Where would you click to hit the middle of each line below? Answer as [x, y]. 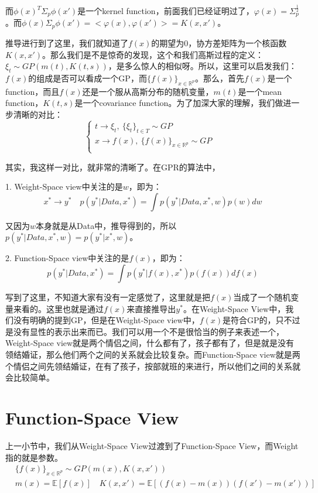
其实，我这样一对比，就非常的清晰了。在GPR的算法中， [113, 167]
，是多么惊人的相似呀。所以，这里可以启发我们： [202, 66]
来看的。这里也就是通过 [58, 308]
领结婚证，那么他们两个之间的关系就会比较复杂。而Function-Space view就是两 [153, 355]
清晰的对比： [38, 114]
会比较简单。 [30, 377]
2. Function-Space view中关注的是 [67, 258]
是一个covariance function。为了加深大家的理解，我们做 [179, 103]
